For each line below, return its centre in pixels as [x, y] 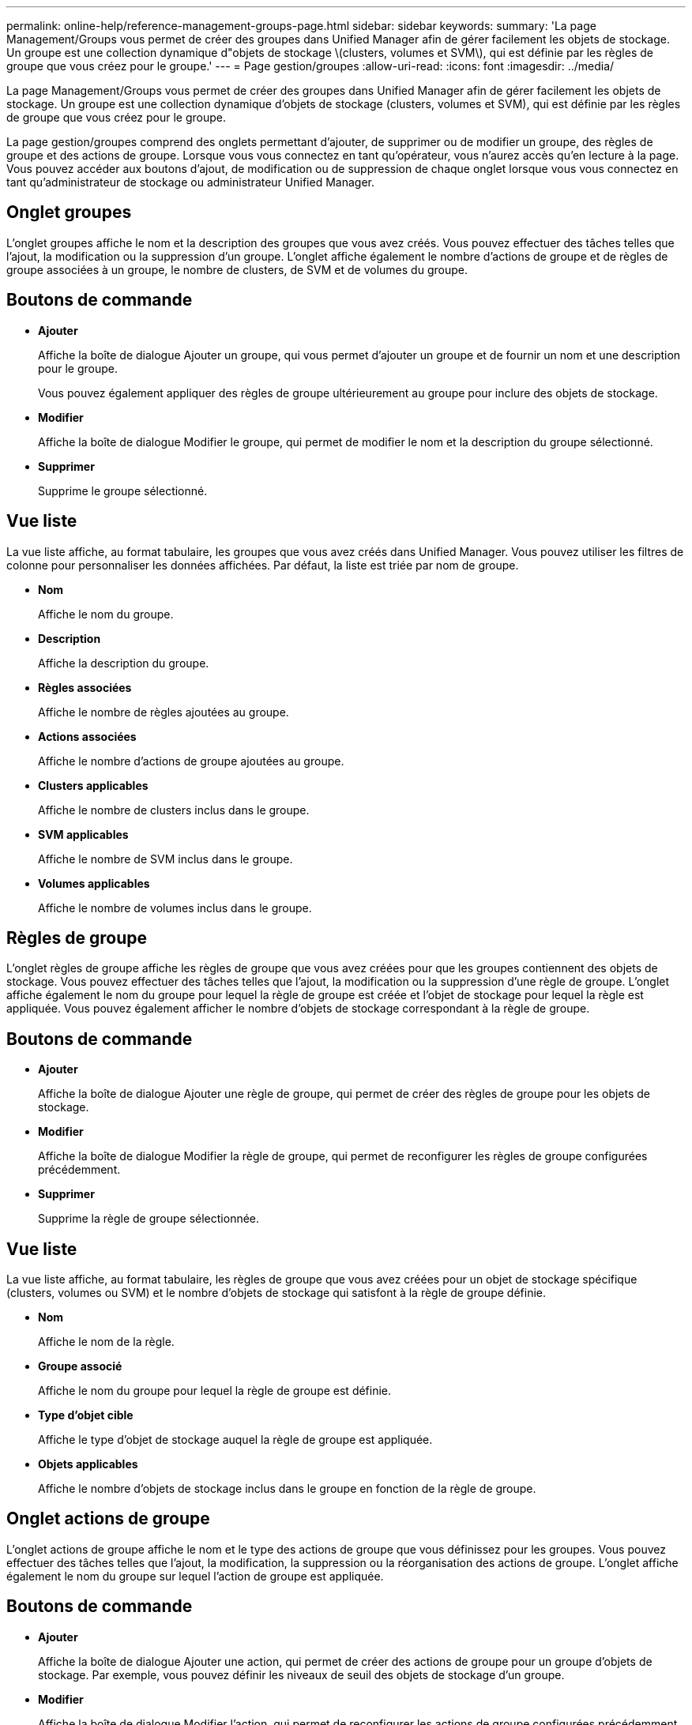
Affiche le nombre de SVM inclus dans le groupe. [165, 859]
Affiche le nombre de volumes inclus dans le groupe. [175, 908]
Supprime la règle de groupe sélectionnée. [149, 1219]
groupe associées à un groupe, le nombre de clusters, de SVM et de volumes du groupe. [237, 269]
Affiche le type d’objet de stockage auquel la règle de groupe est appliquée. [235, 1440]
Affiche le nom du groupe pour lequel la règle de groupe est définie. [215, 1391]
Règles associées [85, 687]
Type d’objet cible [86, 1415]
